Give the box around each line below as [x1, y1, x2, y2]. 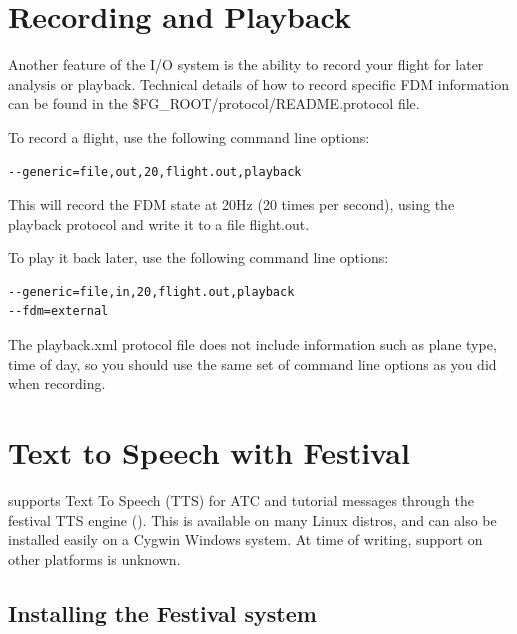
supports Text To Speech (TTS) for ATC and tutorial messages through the [8, 489, 475, 510]
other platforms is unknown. [8, 548, 181, 569]
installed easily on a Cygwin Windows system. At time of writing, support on [8, 529, 483, 550]
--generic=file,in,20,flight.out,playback [8, 284, 295, 299]
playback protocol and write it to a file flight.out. [8, 213, 310, 234]
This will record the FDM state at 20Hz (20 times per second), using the [8, 194, 455, 215]
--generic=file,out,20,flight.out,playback [8, 164, 302, 179]
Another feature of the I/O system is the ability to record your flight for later [8, 54, 484, 75]
